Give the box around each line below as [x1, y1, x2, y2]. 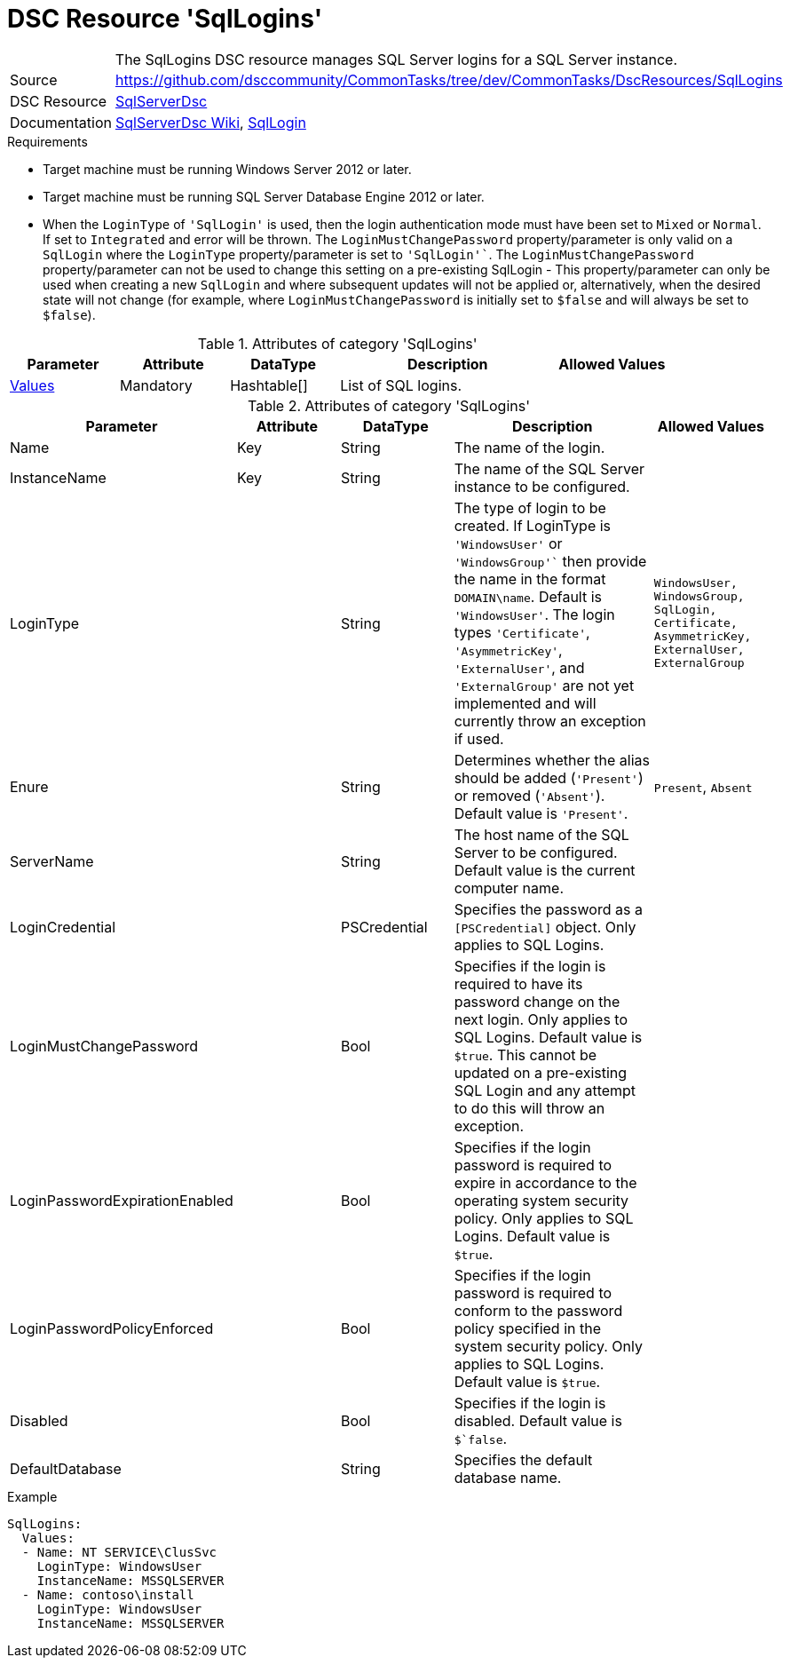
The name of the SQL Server [454, 459, 645, 478]
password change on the [454, 992, 620, 1011]
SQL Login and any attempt [454, 1081, 636, 1099]
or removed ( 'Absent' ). [454, 786, 605, 805]
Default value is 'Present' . [454, 804, 628, 822]
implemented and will [454, 694, 596, 712]
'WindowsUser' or [454, 534, 563, 552]
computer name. [454, 878, 564, 897]
